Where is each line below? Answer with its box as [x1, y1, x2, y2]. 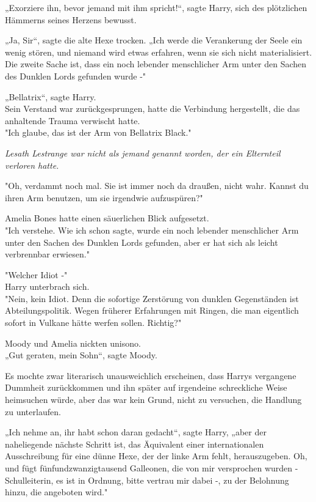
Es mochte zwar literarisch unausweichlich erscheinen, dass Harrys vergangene [5, 369, 296, 382]
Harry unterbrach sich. [5, 280, 90, 293]
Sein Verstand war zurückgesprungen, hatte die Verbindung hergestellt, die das [5, 102, 300, 115]
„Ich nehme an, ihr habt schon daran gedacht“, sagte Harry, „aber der [5, 426, 267, 438]
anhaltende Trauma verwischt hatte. [5, 114, 140, 127]
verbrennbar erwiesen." [5, 248, 90, 260]
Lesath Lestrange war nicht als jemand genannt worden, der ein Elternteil [5, 146, 281, 159]
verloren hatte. [5, 158, 59, 171]
